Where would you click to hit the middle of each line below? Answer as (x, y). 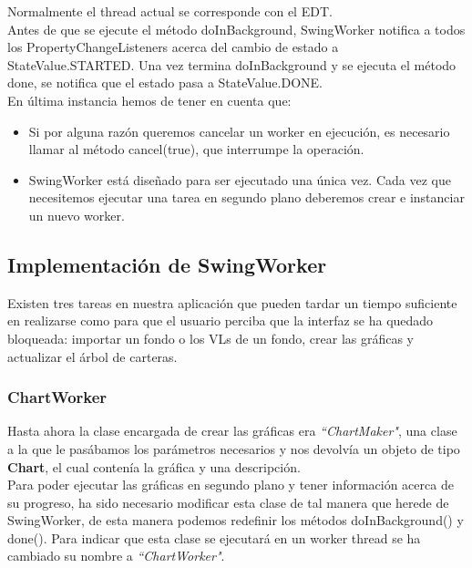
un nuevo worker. (77, 215)
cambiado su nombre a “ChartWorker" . (116, 556)
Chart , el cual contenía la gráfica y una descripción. (154, 466)
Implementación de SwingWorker (167, 264)
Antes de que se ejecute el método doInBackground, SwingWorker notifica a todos (236, 29)
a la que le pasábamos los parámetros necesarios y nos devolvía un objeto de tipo (234, 448)
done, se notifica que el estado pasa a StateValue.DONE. (165, 83)
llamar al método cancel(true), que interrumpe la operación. (196, 149)
